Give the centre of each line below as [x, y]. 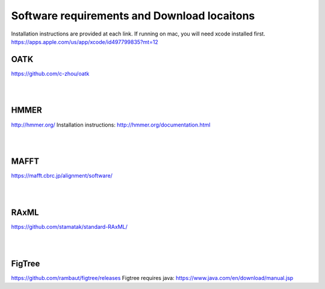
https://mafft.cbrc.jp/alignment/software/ [62, 176]
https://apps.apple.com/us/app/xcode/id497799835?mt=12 [85, 42]
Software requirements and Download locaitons [133, 16]
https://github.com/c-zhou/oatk [50, 73]
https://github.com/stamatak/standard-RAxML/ [69, 226]
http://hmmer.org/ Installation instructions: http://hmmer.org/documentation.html [111, 125]
